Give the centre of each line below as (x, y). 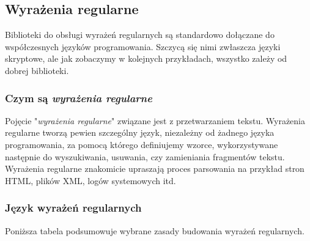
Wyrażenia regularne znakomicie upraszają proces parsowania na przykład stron (155, 169)
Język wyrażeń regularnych (73, 208)
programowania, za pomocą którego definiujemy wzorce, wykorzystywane (142, 144)
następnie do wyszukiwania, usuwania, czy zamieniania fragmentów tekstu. (145, 156)
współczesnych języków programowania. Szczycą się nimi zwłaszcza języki (143, 46)
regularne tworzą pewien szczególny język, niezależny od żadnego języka (140, 132)
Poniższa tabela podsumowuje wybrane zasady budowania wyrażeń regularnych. (155, 230)
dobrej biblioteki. (37, 70)
